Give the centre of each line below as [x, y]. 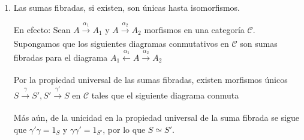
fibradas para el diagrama [61, 57]
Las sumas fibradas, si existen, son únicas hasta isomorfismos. [127, 7]
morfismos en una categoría [194, 29]
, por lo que [124, 129]
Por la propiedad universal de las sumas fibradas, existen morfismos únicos [151, 80]
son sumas [259, 44]
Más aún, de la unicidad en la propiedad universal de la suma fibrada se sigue [156, 117]
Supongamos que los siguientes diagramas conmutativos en [121, 44]
